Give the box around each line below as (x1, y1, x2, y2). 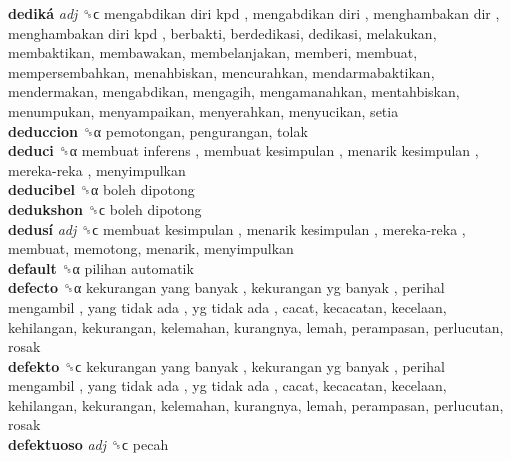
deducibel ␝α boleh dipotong (8, 179, 195, 200)
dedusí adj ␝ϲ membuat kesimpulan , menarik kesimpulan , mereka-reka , (8, 218, 466, 239)
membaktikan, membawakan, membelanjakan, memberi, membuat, (8, 42, 418, 63)
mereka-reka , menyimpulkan (8, 159, 186, 180)
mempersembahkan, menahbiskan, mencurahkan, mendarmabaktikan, (8, 61, 435, 82)
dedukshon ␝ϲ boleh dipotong (8, 198, 202, 219)
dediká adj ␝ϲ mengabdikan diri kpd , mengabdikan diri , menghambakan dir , (8, 3, 500, 23)
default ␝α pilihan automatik (8, 257, 194, 278)
